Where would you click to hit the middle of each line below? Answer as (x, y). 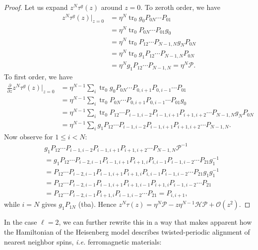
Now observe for (29, 136)
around (112, 7)
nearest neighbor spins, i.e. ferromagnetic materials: (83, 241)
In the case (21, 222)
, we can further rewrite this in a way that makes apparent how (155, 222)
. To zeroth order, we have (181, 7)
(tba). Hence (97, 204)
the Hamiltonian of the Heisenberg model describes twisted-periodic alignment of (127, 232)
